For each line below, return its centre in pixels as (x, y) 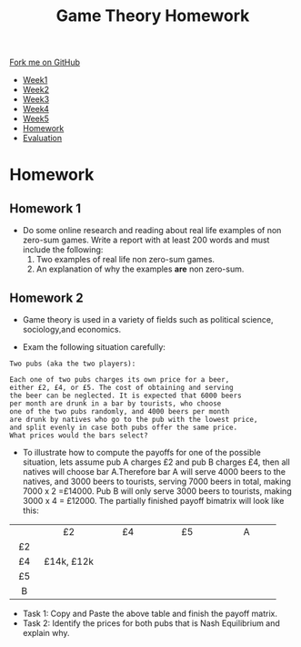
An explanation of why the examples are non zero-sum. (140, 269)
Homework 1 (45, 208)
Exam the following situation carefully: (94, 347)
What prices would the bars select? (79, 436)
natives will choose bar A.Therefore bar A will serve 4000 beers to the (154, 472)
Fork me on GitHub (45, 62)
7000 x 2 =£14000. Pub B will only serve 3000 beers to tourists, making (157, 491)
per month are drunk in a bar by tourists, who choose (115, 404)
